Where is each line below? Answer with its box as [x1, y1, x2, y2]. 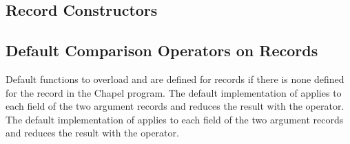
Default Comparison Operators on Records [6, 40, 318, 61]
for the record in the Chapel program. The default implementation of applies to [6, 85, 342, 99]
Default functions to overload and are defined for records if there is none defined [6, 71, 344, 86]
